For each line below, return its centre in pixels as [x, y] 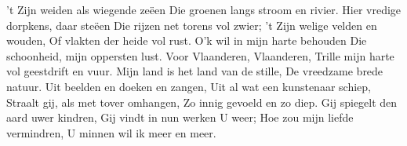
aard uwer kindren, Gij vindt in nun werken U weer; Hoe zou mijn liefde [180, 117]
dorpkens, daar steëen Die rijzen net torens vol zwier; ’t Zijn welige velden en [192, 25]
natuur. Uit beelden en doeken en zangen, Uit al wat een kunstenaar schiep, [189, 86]
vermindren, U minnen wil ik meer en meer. [111, 132]
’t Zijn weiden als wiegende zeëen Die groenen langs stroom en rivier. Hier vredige [204, 9]
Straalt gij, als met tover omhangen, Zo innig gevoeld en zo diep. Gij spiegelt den [202, 102]
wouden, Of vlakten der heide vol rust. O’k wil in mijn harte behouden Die [187, 40]
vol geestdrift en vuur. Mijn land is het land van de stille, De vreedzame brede [195, 71]
